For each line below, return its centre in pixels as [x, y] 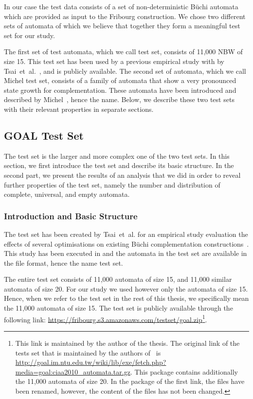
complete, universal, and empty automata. [67, 194]
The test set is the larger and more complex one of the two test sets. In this [117, 156]
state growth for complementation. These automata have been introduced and [120, 90]
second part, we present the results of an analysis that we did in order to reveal [122, 175]
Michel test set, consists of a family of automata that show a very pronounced [120, 80]
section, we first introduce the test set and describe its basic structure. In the [119, 165]
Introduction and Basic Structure [71, 216]
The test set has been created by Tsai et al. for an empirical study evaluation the [126, 234]
